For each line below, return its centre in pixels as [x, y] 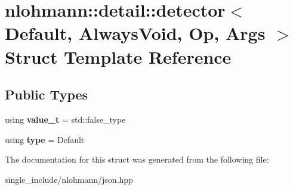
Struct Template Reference [118, 56]
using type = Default [45, 139]
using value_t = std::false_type [65, 119]
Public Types [47, 94]
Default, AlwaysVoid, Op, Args [135, 33]
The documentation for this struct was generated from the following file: [137, 159]
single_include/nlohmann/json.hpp [69, 179]
